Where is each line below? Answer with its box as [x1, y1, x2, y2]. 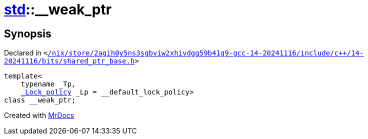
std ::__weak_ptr [4, 1, 112, 18]
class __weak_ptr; [4, 96, 76, 104]
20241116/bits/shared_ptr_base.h [4, 57, 135, 65]
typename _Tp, [20, 80, 76, 88]
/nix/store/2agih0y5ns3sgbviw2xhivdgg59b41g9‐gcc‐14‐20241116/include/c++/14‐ [47, 49, 364, 57]
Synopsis [4, 27, 51, 40]
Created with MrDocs [4, 111, 74, 120]
